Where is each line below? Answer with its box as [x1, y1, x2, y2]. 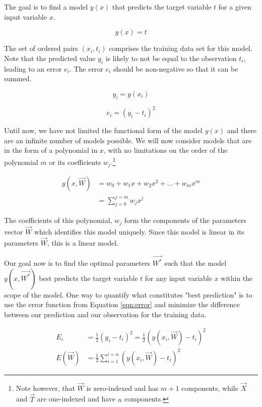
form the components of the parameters [124, 215, 246, 225]
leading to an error [4, 63, 62, 74]
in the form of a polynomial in [4, 145, 98, 155]
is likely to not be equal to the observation [105, 52, 237, 63]
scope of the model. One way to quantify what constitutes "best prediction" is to [4, 289, 252, 300]
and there [227, 125, 257, 136]
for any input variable [145, 272, 212, 283]
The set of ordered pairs [4, 43, 78, 53]
